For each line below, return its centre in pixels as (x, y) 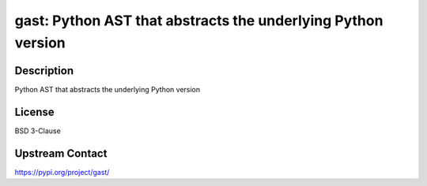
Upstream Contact (61, 153)
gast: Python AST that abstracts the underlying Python (199, 20)
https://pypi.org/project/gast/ (62, 172)
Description (44, 71)
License (34, 112)
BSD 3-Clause (38, 131)
